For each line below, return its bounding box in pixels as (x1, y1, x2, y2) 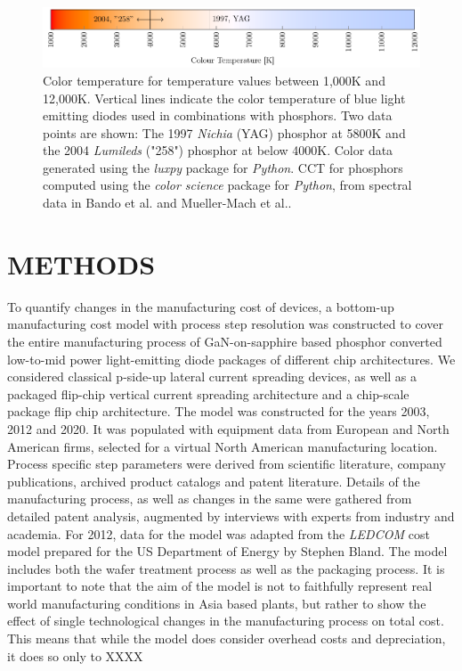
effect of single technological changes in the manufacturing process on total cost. (7, 611, 444, 630)
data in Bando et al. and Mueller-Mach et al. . (43, 193, 292, 212)
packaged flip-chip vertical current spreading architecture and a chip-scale (7, 384, 409, 403)
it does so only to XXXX (7, 646, 143, 665)
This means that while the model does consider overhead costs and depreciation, (7, 629, 446, 648)
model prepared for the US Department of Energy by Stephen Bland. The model (7, 542, 448, 561)
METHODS (7, 245, 156, 282)
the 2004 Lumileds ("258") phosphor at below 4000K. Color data (43, 141, 393, 160)
